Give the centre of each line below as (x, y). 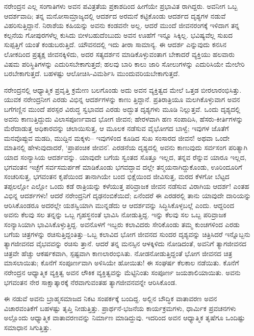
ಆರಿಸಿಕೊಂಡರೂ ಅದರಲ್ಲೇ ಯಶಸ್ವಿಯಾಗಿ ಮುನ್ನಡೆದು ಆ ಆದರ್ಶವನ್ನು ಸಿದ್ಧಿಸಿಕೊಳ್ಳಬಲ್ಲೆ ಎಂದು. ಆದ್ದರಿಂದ (119, 205)
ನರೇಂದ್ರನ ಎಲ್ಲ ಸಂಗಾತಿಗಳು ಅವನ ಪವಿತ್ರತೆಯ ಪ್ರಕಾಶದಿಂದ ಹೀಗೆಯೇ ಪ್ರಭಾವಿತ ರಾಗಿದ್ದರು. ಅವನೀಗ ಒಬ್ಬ (121, 6)
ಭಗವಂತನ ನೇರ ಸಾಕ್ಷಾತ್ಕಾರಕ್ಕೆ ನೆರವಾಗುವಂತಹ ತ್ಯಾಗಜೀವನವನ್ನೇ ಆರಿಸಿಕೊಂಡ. (90, 282)
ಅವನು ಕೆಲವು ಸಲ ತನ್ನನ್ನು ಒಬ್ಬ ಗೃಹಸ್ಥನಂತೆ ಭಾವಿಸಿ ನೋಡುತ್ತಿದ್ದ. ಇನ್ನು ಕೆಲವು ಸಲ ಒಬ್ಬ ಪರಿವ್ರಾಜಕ (115, 215)
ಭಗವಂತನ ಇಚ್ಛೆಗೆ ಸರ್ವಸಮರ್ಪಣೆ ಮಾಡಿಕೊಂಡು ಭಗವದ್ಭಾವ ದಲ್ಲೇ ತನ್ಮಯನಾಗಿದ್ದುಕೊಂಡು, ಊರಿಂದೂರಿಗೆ (123, 167)
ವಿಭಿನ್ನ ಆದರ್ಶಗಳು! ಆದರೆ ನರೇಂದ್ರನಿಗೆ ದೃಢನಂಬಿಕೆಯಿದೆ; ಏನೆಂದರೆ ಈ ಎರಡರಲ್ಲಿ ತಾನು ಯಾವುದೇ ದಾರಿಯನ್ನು (127, 195)
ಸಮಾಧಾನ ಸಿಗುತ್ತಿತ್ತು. (28, 327)
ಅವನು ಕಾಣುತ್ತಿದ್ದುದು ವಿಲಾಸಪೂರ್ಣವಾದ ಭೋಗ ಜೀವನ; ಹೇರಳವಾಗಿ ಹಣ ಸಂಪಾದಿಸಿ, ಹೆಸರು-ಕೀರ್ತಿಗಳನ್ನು (124, 118)
